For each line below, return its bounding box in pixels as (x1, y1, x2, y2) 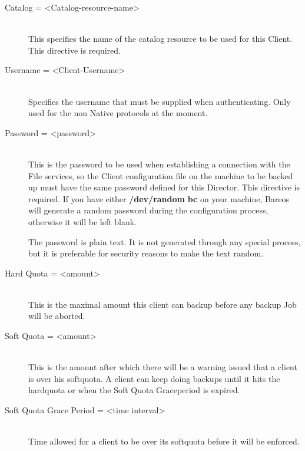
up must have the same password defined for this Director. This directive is (28, 181, 300, 193)
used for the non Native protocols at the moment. (28, 107, 208, 119)
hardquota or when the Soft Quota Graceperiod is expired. (28, 384, 240, 396)
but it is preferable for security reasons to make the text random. (28, 247, 264, 259)
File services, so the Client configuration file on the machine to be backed (28, 169, 293, 182)
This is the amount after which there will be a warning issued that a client (28, 361, 297, 373)
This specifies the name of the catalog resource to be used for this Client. (28, 32, 293, 45)
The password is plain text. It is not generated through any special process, (28, 235, 301, 248)
